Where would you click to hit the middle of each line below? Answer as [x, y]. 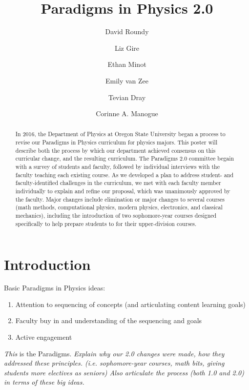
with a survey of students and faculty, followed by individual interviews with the [117, 167]
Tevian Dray [127, 97]
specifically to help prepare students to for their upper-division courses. [106, 223]
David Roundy [127, 31]
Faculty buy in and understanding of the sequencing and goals [109, 320]
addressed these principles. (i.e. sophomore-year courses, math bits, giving [114, 363]
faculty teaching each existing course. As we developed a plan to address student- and [124, 174]
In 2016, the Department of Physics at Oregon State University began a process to [120, 134]
